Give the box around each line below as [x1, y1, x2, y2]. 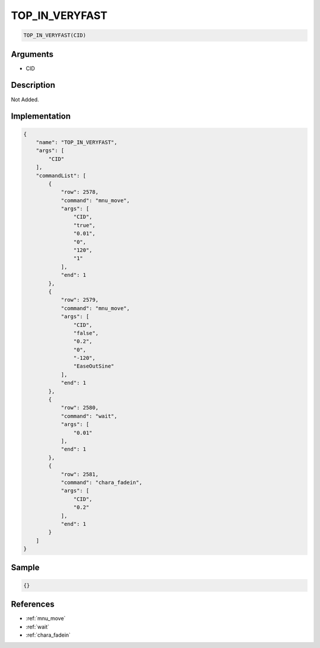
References [11, 599, 55, 609]
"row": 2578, [60, 189, 99, 196]
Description [11, 80, 56, 90]
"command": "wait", [60, 413, 118, 419]
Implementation [11, 111, 71, 122]
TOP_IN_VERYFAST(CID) [23, 32, 87, 39]
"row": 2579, [60, 296, 99, 304]
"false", [73, 330, 99, 336]
